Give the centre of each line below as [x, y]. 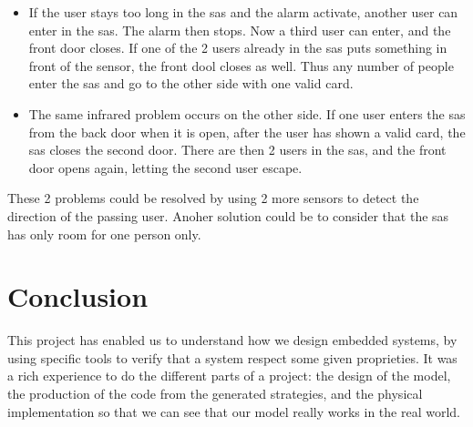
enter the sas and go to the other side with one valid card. [191, 83]
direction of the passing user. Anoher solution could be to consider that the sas [228, 215]
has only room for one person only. [104, 234]
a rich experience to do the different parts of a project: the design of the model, [229, 376]
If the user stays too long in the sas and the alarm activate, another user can [243, 12]
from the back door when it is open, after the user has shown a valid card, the [247, 132]
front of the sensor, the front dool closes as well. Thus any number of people [241, 65]
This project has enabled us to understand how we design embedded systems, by [232, 340]
